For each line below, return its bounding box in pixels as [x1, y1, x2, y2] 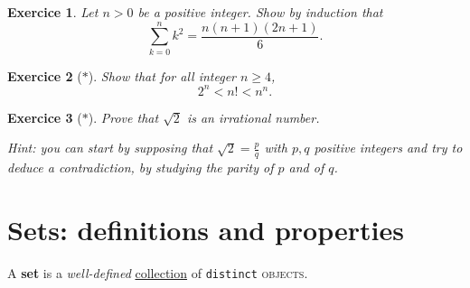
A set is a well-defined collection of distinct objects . [7, 263, 308, 282]
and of [288, 158, 324, 177]
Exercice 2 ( [7, 66, 82, 85]
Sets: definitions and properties [7, 211, 404, 248]
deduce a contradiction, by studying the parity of [7, 158, 274, 177]
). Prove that [88, 107, 159, 126]
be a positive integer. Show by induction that [137, 3, 383, 21]
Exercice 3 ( [7, 107, 82, 126]
